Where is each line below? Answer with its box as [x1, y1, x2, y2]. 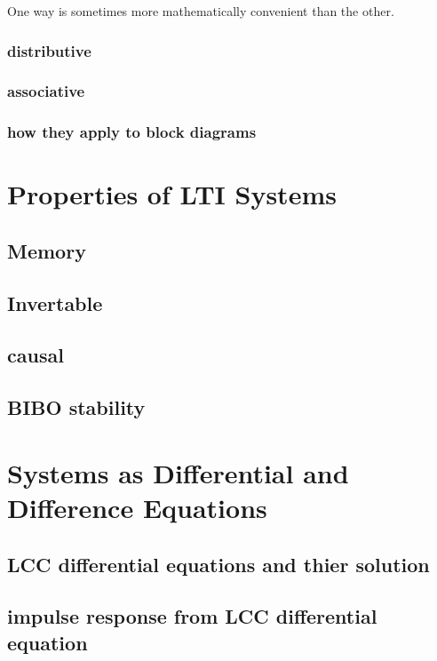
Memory [7, 236, 86, 264]
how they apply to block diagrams [7, 121, 257, 143]
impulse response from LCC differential [7, 602, 377, 630]
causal [7, 341, 64, 369]
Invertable [7, 289, 103, 316]
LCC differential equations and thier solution [7, 550, 430, 577]
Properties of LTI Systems [7, 176, 337, 212]
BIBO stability [7, 394, 146, 421]
